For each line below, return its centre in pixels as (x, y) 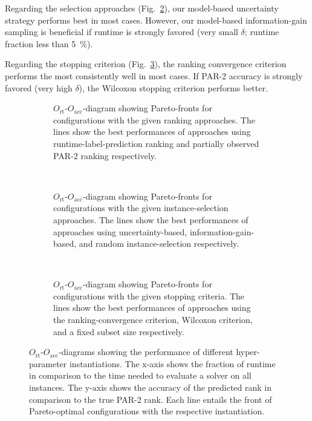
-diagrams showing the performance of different (146, 352)
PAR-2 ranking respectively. (105, 155)
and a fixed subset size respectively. (119, 331)
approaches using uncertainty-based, (120, 231)
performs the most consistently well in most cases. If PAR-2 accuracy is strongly (154, 75)
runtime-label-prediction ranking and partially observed (156, 143)
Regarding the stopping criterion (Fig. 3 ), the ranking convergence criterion (146, 64)
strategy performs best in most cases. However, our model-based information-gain (156, 20)
